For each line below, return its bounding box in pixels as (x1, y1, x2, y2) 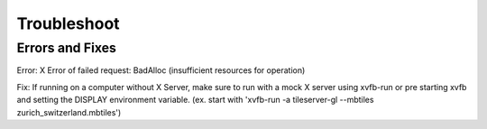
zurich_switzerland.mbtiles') (16, 106, 122, 117)
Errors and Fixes (16, 40, 117, 56)
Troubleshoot (16, 14, 121, 33)
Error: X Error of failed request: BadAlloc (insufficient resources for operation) (16, 65, 306, 76)
